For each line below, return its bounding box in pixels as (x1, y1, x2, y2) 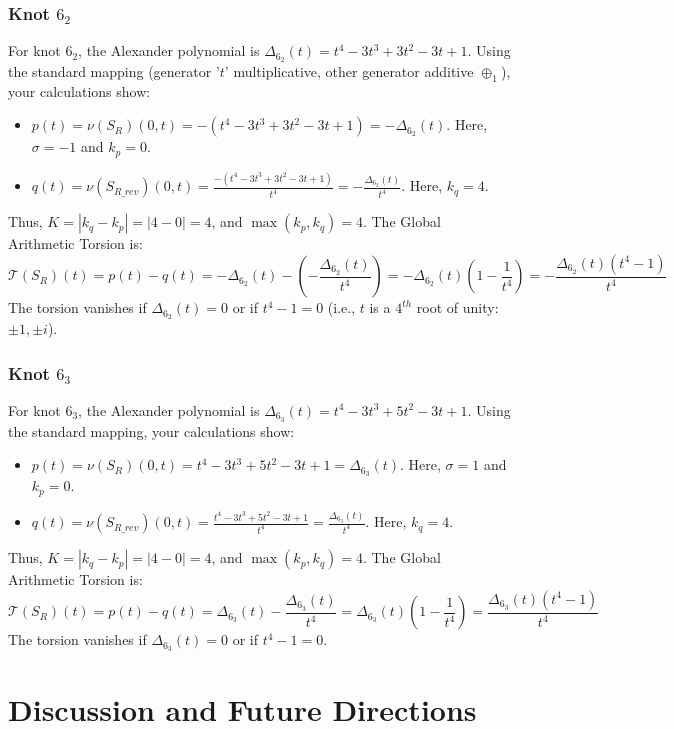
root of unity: (416, 297, 499, 318)
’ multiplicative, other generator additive (224, 61, 474, 82)
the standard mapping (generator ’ (8, 61, 220, 82)
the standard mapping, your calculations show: (8, 420, 295, 441)
